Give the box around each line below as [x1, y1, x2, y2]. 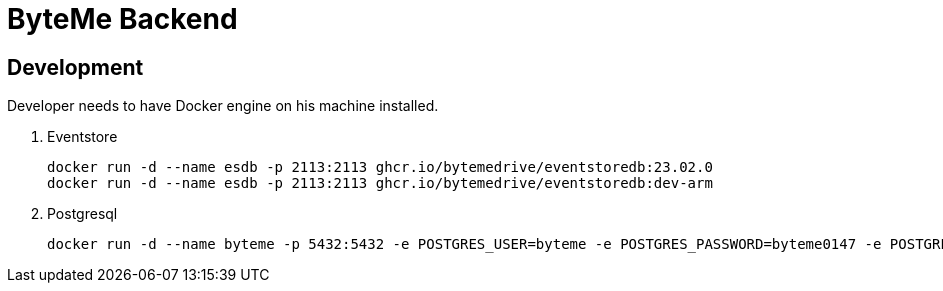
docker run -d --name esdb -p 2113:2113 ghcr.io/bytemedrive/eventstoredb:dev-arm [47, 175, 713, 192]
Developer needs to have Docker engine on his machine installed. [7, 97, 439, 115]
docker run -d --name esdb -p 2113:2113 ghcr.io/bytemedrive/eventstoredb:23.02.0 [47, 159, 713, 176]
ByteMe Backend [7, 2, 238, 36]
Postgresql [47, 205, 118, 223]
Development [7, 54, 144, 80]
